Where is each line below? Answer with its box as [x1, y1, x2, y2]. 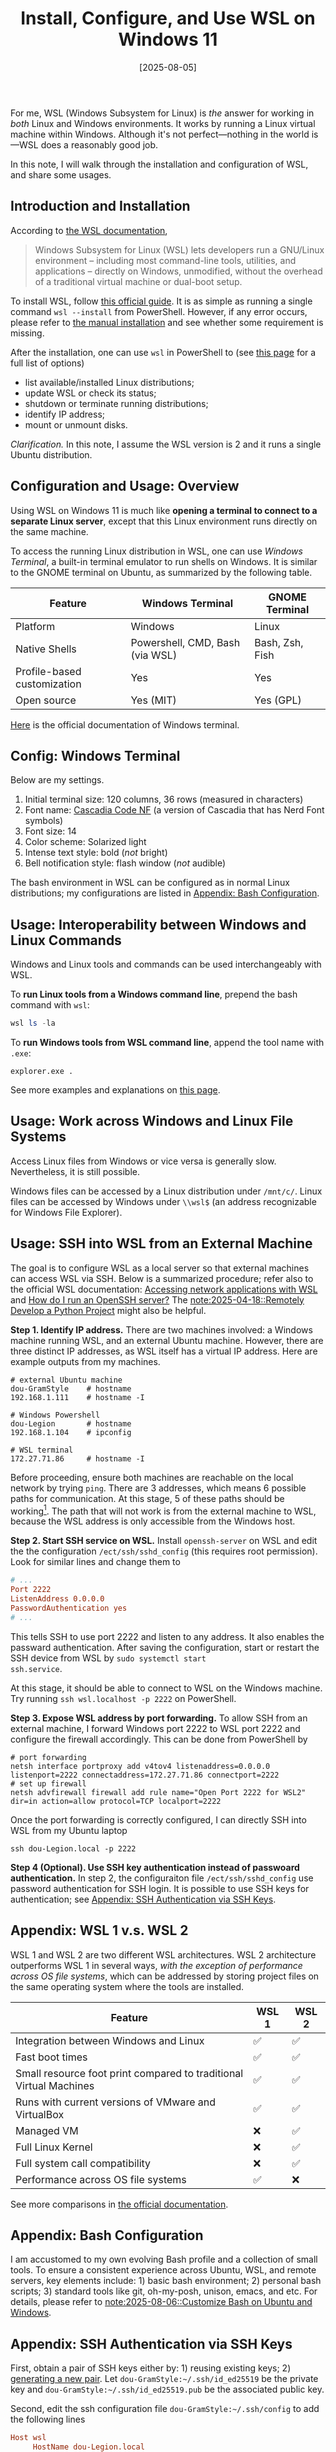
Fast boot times [15, 2050, 88, 2064]
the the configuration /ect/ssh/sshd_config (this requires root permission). [10, 1545, 318, 1557]
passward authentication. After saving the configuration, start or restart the [10, 1641, 320, 1653]
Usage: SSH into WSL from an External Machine [10, 1235, 313, 1252]
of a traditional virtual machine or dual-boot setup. [34, 275, 243, 287]
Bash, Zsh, [254, 635, 304, 649]
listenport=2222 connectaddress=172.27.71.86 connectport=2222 [10, 1770, 280, 1780]
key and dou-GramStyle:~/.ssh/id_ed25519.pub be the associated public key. [10, 2383, 325, 2396]
